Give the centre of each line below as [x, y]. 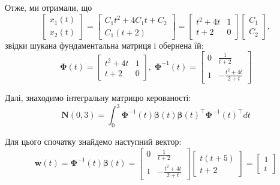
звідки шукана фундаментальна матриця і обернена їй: [104, 45]
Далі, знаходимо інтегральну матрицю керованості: [98, 98]
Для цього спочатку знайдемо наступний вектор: [93, 141]
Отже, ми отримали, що [49, 7]
